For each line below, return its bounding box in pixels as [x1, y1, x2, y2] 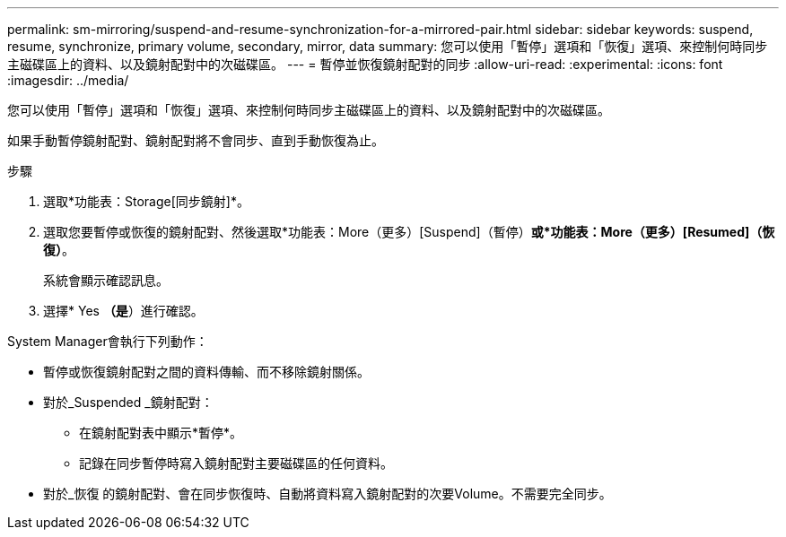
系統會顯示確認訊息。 [43, 273, 169, 288]
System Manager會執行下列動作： [7, 333, 208, 349]
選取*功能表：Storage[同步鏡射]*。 [43, 194, 249, 209]
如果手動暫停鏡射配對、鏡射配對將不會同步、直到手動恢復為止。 [7, 133, 384, 148]
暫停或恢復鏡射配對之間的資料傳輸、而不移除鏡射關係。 [43, 364, 370, 379]
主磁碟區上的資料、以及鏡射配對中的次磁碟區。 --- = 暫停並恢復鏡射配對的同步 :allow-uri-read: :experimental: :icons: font [7, 56, 723, 72]
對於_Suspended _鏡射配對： [43, 394, 214, 410]
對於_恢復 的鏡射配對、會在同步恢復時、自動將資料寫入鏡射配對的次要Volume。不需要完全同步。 [43, 486, 612, 501]
